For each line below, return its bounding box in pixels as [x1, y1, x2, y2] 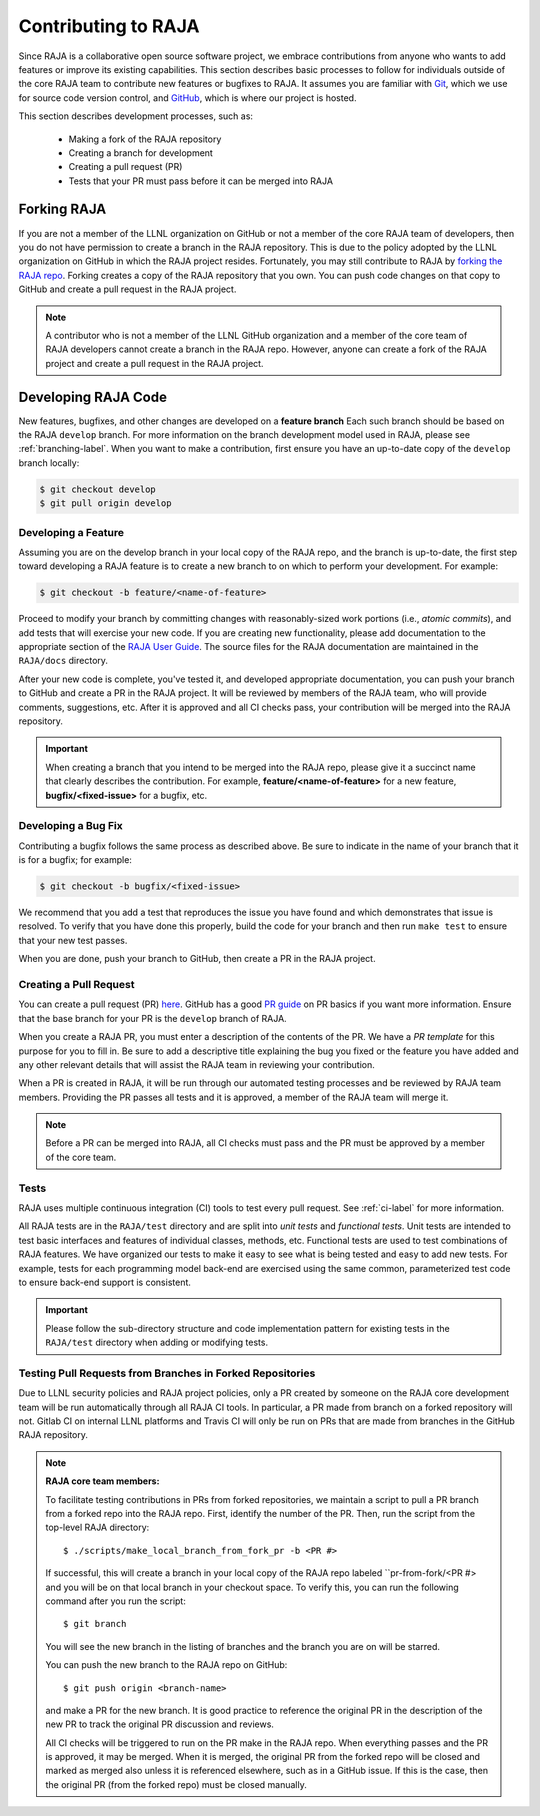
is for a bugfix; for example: [18, 854, 132, 866]
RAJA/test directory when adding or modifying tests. [45, 1336, 269, 1349]
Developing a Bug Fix [18, 819, 124, 833]
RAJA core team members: [45, 1475, 160, 1487]
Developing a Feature [18, 525, 125, 539]
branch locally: [18, 456, 80, 469]
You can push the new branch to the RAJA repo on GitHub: [45, 1659, 288, 1671]
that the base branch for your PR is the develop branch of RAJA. [18, 1012, 287, 1024]
